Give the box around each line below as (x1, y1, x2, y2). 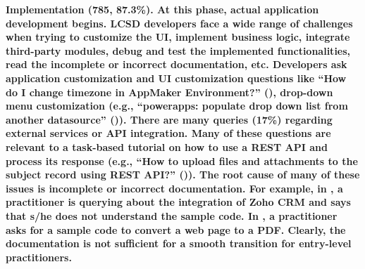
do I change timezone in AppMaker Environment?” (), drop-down (6, 84, 333, 99)
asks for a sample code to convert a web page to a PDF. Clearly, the (6, 222, 346, 237)
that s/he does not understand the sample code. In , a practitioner (6, 208, 338, 223)
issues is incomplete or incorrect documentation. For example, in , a (6, 181, 343, 195)
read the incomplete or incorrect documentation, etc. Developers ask (6, 57, 347, 72)
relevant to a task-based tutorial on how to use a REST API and (6, 139, 328, 154)
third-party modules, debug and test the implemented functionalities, (6, 43, 351, 58)
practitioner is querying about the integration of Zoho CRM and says (6, 195, 351, 209)
